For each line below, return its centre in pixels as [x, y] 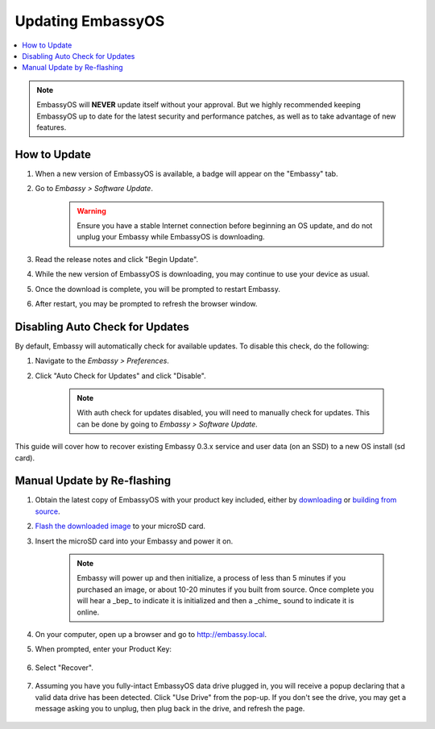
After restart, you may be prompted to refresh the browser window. [146, 303]
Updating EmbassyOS [90, 21]
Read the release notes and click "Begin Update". [117, 259]
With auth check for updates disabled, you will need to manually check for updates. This [224, 413]
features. [52, 127]
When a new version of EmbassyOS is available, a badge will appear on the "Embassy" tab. [186, 173]
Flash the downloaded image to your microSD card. [120, 526]
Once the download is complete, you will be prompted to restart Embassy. [158, 289]
